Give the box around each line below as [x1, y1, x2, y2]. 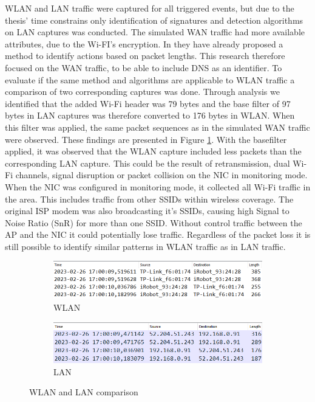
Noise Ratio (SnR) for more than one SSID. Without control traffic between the [5, 216, 302, 229]
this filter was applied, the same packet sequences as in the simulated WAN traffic [5, 120, 310, 133]
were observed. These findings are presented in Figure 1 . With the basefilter [5, 133, 287, 145]
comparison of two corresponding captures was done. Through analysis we [5, 85, 280, 98]
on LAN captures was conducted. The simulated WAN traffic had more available [5, 26, 305, 38]
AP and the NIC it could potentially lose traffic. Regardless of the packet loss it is [5, 228, 311, 241]
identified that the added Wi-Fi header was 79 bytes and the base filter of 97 [5, 97, 291, 109]
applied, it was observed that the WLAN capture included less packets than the [5, 145, 302, 158]
